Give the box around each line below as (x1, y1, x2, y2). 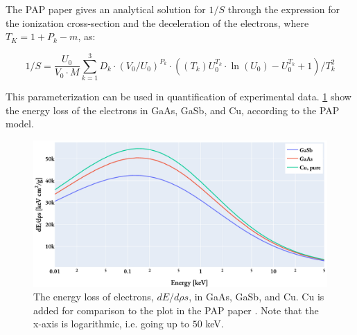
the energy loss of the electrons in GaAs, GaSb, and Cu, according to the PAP (6, 102, 340, 117)
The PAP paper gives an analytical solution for (6, 2, 206, 16)
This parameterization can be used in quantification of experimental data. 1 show (6, 89, 351, 103)
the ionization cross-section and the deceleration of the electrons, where (6, 15, 309, 30)
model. (6, 116, 34, 131)
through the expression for (227, 2, 340, 16)
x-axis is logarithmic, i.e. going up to (33, 316, 189, 331)
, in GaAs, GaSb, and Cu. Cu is (189, 289, 324, 304)
